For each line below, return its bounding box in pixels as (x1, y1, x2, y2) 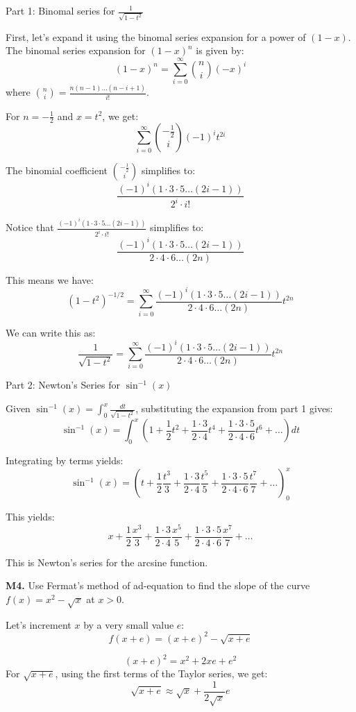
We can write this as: (6, 325, 96, 339)
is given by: (196, 43, 244, 58)
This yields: (6, 509, 55, 523)
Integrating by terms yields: (6, 453, 124, 468)
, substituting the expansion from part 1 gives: (135, 401, 333, 416)
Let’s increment (6, 617, 71, 632)
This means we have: (6, 272, 94, 287)
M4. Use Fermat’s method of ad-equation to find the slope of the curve (6, 578, 310, 593)
